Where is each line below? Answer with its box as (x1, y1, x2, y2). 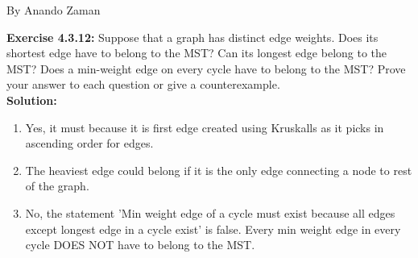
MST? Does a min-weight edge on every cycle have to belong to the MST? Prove (6, 60, 406, 77)
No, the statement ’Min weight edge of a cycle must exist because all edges (25, 204, 395, 221)
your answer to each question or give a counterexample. (6, 76, 280, 93)
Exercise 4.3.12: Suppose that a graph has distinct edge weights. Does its (6, 28, 379, 45)
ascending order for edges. (25, 135, 154, 152)
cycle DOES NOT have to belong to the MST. (25, 236, 255, 253)
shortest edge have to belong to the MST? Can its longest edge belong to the (6, 44, 387, 61)
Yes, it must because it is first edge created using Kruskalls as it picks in (25, 119, 384, 135)
